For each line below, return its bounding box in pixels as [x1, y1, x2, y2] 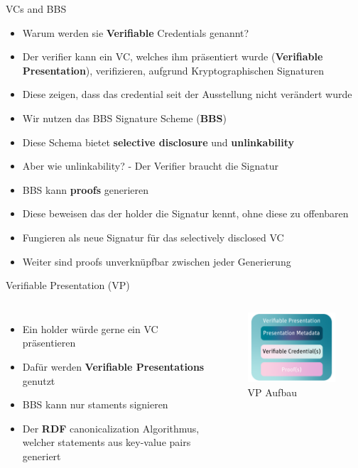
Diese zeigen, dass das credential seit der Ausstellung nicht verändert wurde [22, 87, 352, 102]
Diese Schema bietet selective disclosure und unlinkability [22, 134, 295, 149]
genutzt [22, 373, 55, 388]
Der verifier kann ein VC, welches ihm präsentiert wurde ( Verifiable [22, 49, 323, 64]
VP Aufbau [247, 384, 297, 399]
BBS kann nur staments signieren [22, 397, 168, 412]
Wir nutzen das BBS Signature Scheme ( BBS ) [22, 110, 227, 125]
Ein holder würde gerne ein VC [22, 321, 158, 336]
